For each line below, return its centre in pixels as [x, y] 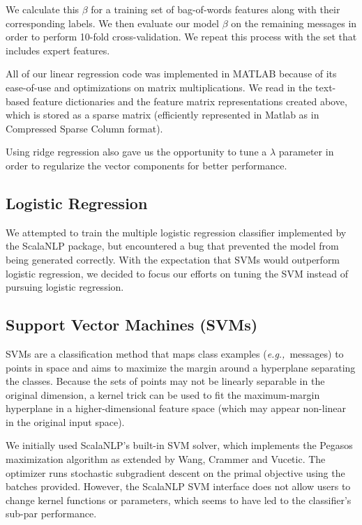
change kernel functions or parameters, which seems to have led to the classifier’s [179, 500]
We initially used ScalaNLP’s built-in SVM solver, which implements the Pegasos [179, 445]
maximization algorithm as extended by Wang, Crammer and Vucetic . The [166, 459]
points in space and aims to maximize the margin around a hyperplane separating [181, 367]
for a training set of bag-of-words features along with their [216, 9]
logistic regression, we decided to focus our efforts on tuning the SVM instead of [177, 273]
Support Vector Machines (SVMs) [132, 325]
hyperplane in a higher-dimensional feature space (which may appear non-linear [176, 408]
